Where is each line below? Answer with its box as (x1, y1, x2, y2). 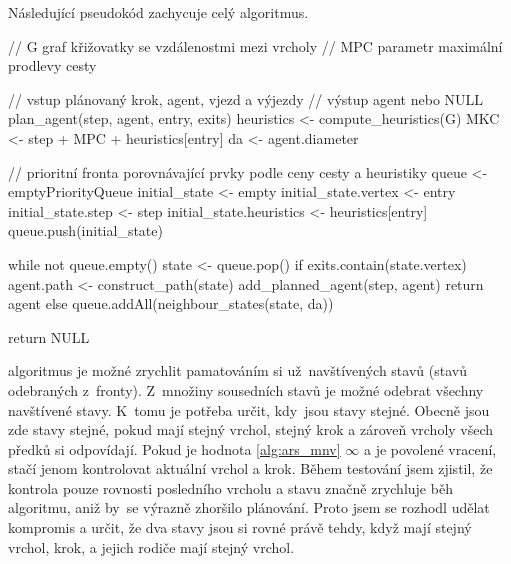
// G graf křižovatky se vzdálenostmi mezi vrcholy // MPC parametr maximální (8, 35, 503, 56)
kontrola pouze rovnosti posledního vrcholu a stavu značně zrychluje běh (8, 477, 453, 498)
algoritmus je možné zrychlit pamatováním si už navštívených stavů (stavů (8, 360, 467, 381)
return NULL (8, 326, 90, 347)
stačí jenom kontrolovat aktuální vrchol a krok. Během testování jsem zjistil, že (8, 458, 493, 479)
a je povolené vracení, (363, 438, 497, 459)
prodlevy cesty (8, 55, 97, 76)
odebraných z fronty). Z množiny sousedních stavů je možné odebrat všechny (8, 379, 484, 400)
